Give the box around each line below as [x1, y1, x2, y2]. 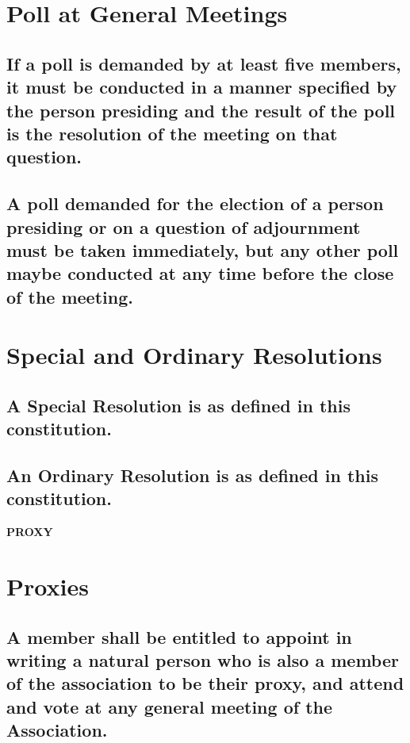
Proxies [6, 569, 89, 602]
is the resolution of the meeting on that [6, 121, 338, 145]
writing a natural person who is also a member [6, 647, 399, 672]
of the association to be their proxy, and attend [6, 671, 404, 695]
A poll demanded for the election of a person [6, 191, 384, 216]
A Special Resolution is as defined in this [6, 393, 351, 417]
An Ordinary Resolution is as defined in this [6, 463, 379, 487]
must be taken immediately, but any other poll [6, 237, 399, 262]
